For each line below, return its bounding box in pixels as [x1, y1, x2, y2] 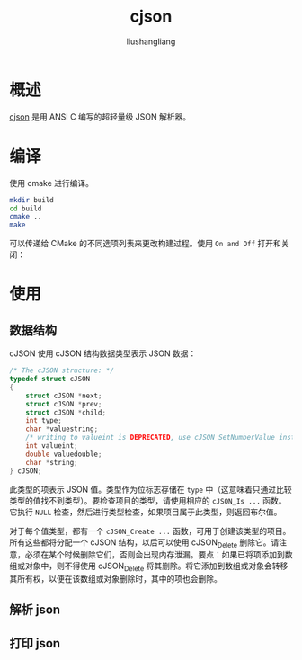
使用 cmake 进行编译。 [9, 177, 94, 188]
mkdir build [9, 195, 54, 204]
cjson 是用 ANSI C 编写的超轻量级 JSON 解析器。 [9, 111, 191, 122]
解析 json [9, 602, 61, 618]
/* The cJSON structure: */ [9, 366, 115, 375]
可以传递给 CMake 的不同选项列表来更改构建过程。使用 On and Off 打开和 [9, 238, 281, 249]
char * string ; [25, 458, 78, 467]
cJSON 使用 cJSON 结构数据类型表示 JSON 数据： [9, 348, 197, 359]
